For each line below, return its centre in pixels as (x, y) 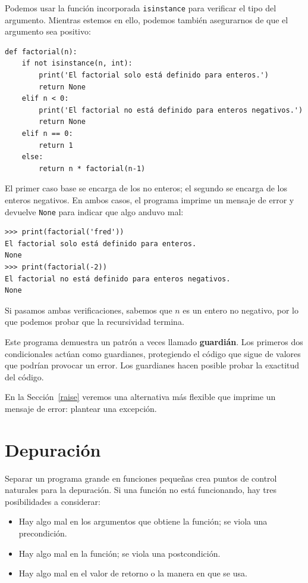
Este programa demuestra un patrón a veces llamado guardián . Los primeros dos (154, 341)
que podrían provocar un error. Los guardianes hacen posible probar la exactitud (152, 365)
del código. (24, 376)
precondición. (43, 533)
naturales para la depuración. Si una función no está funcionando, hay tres (141, 490)
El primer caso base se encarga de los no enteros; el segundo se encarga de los (146, 188)
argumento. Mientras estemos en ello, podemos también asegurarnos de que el (147, 19)
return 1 (56, 145)
